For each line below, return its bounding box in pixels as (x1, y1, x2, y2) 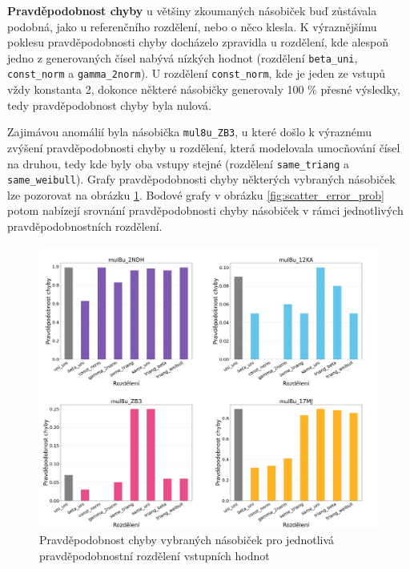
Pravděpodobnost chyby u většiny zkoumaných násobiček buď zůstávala (7, 2, 377, 18)
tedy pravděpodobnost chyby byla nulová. (7, 96, 211, 113)
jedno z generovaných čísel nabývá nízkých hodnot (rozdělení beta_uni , (7, 49, 358, 66)
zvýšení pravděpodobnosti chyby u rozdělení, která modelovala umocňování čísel (7, 139, 400, 155)
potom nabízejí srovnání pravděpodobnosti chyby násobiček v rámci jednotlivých (7, 202, 404, 219)
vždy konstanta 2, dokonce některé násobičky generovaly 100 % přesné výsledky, (7, 81, 400, 98)
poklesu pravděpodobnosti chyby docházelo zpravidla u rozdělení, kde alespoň (7, 34, 389, 50)
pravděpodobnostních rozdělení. (7, 218, 163, 235)
